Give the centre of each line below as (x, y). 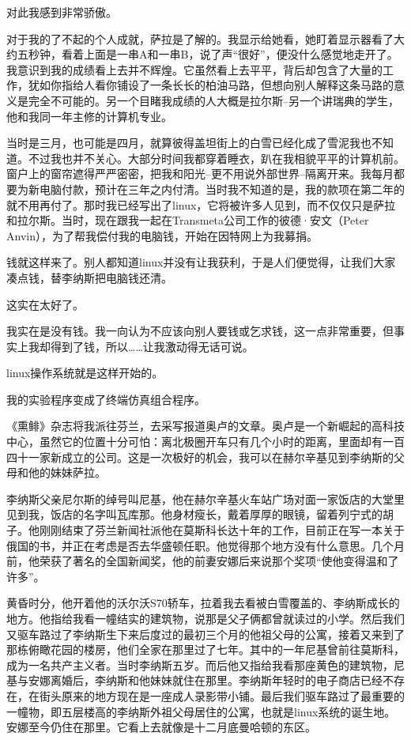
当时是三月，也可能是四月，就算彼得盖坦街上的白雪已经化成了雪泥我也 (189, 143)
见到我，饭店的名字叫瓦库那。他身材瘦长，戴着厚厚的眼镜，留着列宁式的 (194, 514)
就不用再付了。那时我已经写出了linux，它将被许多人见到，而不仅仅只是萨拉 (201, 204)
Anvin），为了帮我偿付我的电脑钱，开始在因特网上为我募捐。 (162, 235)
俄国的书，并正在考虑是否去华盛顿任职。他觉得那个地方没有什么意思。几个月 (205, 545)
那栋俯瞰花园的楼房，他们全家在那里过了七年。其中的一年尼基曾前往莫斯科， (205, 649)
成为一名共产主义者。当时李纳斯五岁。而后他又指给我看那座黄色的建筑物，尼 (205, 664)
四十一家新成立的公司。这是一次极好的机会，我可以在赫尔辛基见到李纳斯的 (200, 457)
